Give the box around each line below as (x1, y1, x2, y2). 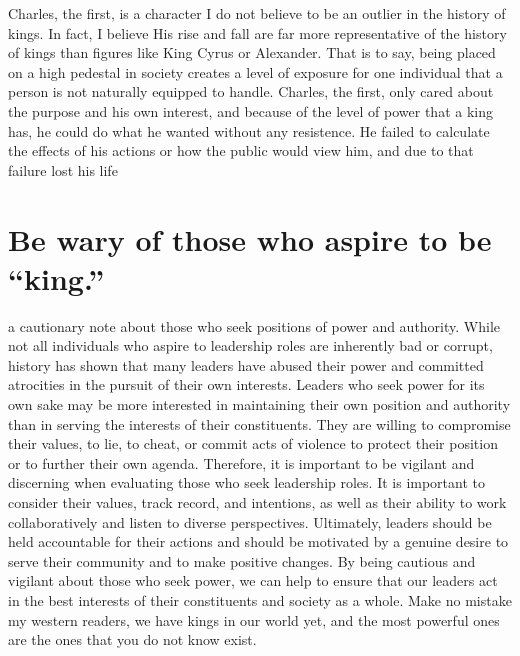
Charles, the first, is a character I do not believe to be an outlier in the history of (8, 3, 506, 23)
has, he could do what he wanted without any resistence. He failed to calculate (8, 120, 490, 141)
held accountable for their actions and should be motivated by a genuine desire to (8, 531, 509, 552)
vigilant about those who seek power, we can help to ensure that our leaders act (8, 570, 498, 591)
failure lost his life (8, 159, 118, 180)
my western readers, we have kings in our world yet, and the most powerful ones (8, 609, 500, 630)
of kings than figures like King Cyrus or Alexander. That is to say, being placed (8, 42, 496, 63)
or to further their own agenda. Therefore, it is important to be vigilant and (8, 452, 475, 473)
